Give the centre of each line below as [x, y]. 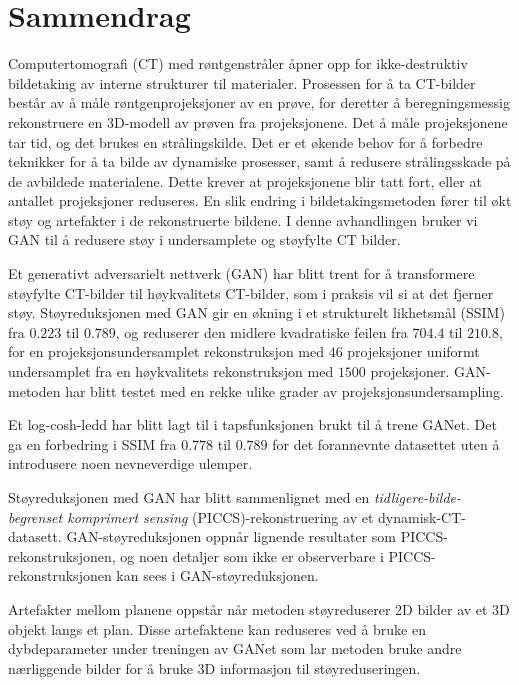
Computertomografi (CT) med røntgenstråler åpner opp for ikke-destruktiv [238, 63]
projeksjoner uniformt [413, 351]
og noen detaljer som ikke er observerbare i [252, 555]
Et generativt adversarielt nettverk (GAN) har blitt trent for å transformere [241, 273]
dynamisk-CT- [422, 516]
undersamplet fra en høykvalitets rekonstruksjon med [171, 371]
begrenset [35, 516]
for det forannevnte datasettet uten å [386, 443]
